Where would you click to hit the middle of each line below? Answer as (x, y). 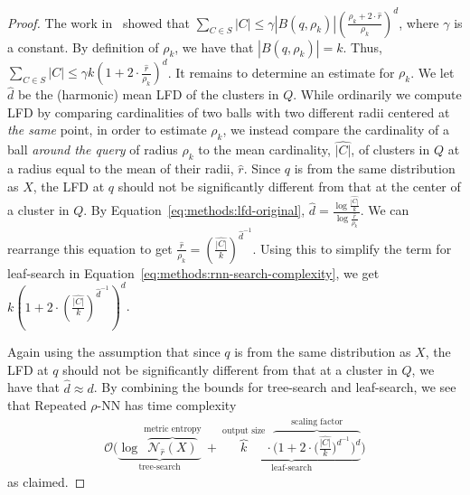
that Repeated (47, 405)
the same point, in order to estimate (107, 130)
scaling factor (317, 422)
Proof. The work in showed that (99, 22)
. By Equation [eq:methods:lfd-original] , (194, 210)
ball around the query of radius (93, 149)
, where (419, 22)
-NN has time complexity (167, 405)
